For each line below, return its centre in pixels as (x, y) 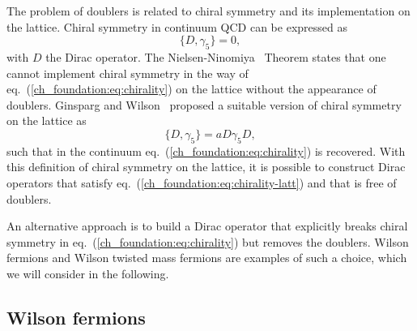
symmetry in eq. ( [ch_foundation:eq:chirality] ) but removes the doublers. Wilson (208, 241)
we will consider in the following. (88, 273)
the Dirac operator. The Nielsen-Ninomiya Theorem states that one (216, 56)
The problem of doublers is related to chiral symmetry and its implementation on (208, 11)
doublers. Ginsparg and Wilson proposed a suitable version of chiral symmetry (204, 104)
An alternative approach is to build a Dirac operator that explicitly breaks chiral (207, 226)
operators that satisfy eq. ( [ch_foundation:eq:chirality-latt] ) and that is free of (202, 182)
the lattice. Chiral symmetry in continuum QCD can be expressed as (177, 26)
